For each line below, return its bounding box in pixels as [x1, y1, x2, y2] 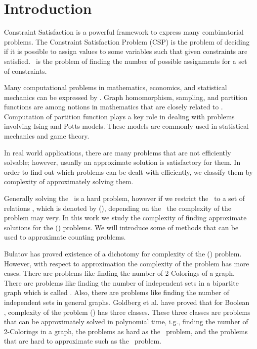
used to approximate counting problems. [4, 232, 126, 242]
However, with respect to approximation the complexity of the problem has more [4, 258, 249, 268]
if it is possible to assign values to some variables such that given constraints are [4, 46, 248, 56]
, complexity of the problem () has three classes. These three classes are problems [4, 306, 251, 317]
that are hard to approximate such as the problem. [4, 336, 162, 346]
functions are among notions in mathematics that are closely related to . [4, 101, 223, 112]
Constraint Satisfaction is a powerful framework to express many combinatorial [4, 27, 244, 37]
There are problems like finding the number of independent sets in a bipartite [4, 277, 239, 288]
